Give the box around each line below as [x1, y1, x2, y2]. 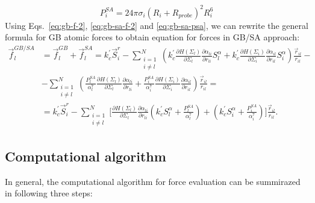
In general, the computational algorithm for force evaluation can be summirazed [5, 175, 301, 187]
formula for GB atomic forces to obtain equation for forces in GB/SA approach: [5, 31, 300, 43]
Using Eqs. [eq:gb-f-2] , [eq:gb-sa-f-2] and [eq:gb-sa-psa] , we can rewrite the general [5, 19, 308, 31]
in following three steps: [5, 187, 93, 199]
